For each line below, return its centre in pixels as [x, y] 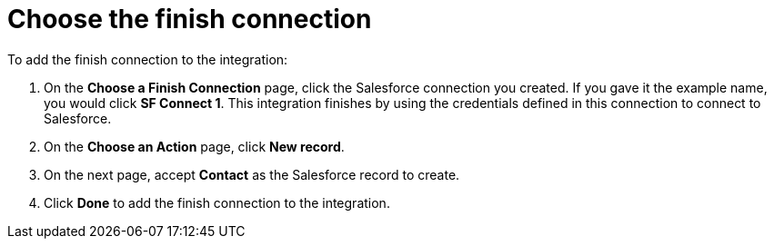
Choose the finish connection [190, 19]
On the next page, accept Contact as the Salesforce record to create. [252, 174]
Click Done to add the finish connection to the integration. [217, 202]
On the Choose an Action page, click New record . [194, 146]
